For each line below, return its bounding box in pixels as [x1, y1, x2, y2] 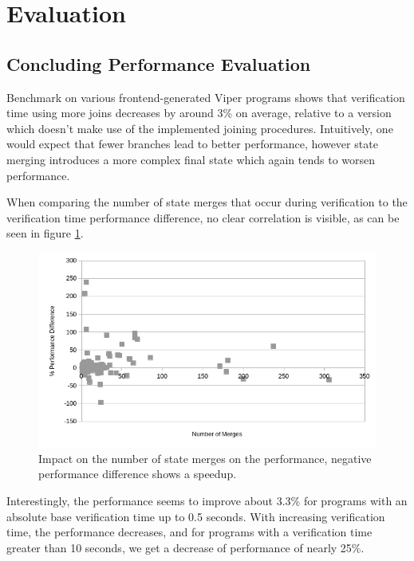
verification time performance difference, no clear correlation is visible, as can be [6, 209, 400, 226]
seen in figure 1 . [6, 225, 84, 241]
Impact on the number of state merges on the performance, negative [38, 449, 372, 466]
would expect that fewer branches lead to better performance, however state [6, 135, 378, 152]
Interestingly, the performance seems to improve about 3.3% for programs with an [6, 492, 408, 509]
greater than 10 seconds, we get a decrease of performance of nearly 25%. [6, 539, 365, 555]
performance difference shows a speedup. [38, 465, 237, 482]
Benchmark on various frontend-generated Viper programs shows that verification [6, 88, 405, 105]
